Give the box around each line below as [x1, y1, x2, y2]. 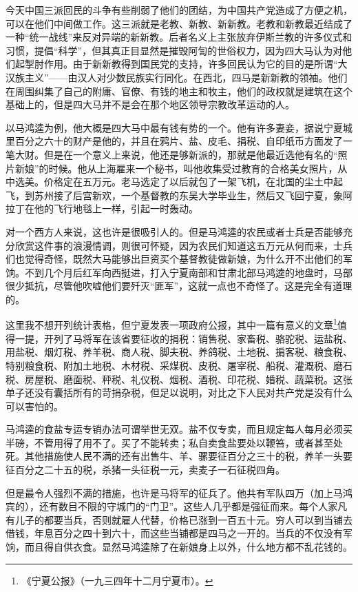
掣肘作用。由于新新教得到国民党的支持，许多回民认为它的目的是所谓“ [24, 57, 338, 71]
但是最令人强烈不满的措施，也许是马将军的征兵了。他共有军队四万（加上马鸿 [6, 485, 352, 500]
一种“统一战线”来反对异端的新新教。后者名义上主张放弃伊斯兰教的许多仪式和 [6, 30, 352, 44]
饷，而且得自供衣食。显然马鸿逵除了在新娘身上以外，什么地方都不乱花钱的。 [6, 540, 352, 554]
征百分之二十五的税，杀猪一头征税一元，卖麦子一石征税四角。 [6, 462, 285, 477]
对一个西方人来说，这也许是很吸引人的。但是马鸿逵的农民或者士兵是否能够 [6, 224, 343, 238]
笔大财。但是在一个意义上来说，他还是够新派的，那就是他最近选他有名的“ [6, 147, 338, 161]
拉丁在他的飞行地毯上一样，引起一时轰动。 [6, 201, 198, 216]
